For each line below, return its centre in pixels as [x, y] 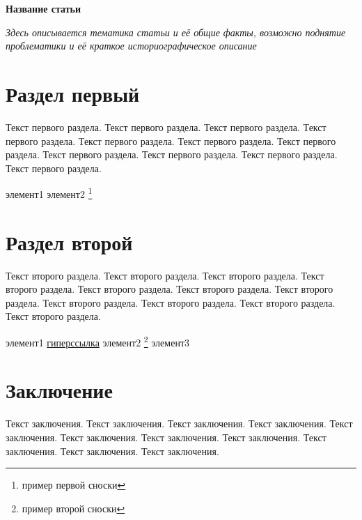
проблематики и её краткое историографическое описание [131, 46]
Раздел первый [73, 93]
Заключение [59, 390]
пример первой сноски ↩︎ [74, 485]
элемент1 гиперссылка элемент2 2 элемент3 [98, 341]
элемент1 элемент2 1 [49, 193]
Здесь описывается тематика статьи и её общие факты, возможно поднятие [176, 32]
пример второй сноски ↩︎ [73, 508]
